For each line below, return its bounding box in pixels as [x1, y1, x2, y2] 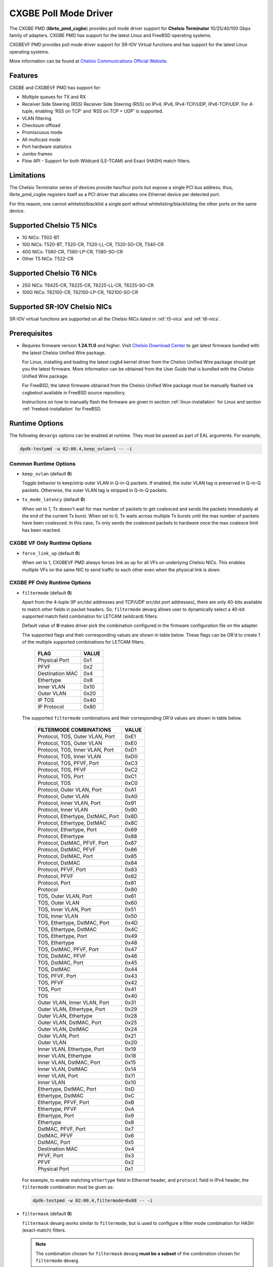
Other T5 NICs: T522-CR [22, 256, 74, 262]
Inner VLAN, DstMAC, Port [37, 1059, 101, 1066]
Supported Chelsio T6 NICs [9, 269, 97, 277]
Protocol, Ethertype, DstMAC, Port [37, 812, 119, 819]
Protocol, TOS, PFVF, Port [37, 759, 100, 766]
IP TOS [37, 697, 55, 704]
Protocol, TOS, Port [37, 773, 84, 780]
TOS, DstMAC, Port [37, 959, 83, 966]
